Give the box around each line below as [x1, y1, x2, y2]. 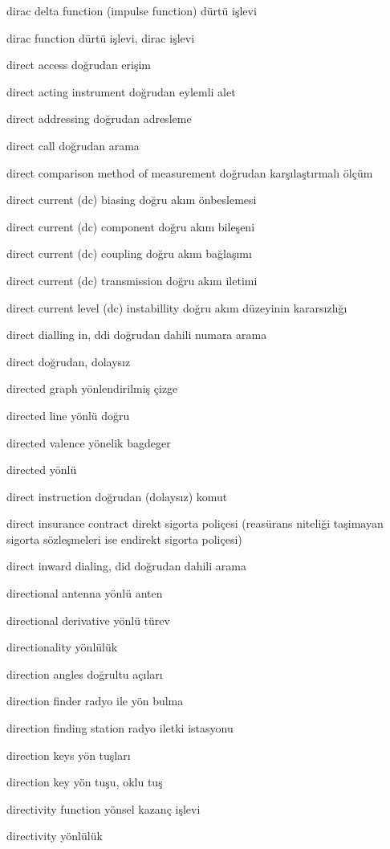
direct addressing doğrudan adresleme [6, 110, 192, 127]
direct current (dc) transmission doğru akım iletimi [6, 271, 258, 288]
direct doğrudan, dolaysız [6, 353, 131, 369]
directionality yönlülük [6, 639, 118, 655]
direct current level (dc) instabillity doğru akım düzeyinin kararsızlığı [6, 299, 347, 316]
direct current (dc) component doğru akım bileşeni [6, 218, 255, 235]
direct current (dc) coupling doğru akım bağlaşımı [6, 245, 252, 262]
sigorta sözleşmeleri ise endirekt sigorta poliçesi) [6, 530, 242, 547]
